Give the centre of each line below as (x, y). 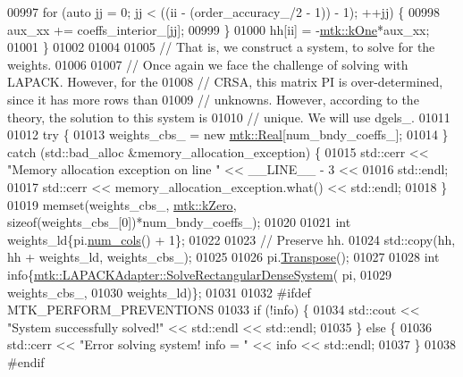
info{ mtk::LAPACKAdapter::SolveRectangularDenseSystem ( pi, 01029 (200, 274)
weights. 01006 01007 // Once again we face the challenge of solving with (208, 64)
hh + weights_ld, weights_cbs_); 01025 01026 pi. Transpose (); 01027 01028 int (223, 257)
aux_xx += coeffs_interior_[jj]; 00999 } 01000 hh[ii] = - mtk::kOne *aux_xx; (219, 29)
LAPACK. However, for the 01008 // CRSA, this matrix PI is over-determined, (225, 82)
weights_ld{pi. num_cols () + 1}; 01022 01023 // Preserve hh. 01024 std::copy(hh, (231, 239)
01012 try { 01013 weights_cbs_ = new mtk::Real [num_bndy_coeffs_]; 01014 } (228, 134)
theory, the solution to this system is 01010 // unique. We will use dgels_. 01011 (229, 117)
